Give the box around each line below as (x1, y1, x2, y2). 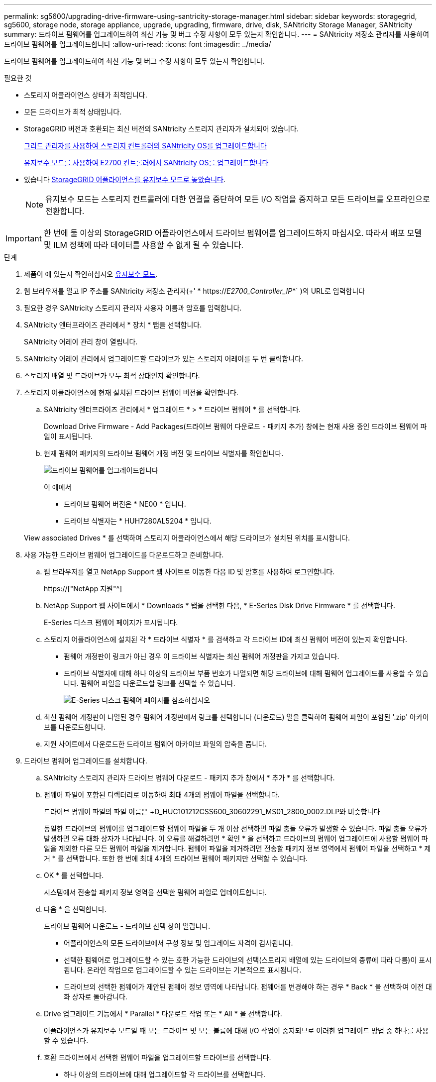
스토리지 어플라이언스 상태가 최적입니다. (24, 91, 147, 99)
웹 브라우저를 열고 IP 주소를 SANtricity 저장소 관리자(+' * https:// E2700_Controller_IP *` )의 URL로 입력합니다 (24, 287, 365, 295)
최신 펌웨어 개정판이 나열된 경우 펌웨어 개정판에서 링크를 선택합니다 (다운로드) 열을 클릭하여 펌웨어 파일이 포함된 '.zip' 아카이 (44, 713, 429, 721)
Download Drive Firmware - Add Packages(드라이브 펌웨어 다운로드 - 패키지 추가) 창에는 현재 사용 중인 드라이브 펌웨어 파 (44, 422, 427, 431)
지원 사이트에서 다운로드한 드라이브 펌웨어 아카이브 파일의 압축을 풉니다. (44, 740, 267, 748)
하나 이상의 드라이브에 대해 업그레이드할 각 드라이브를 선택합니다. (64, 1070, 266, 1079)
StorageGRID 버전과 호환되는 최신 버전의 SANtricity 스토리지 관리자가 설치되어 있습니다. (24, 124, 299, 133)
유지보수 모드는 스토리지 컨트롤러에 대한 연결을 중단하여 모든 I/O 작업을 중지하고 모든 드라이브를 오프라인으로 (45, 194, 430, 204)
